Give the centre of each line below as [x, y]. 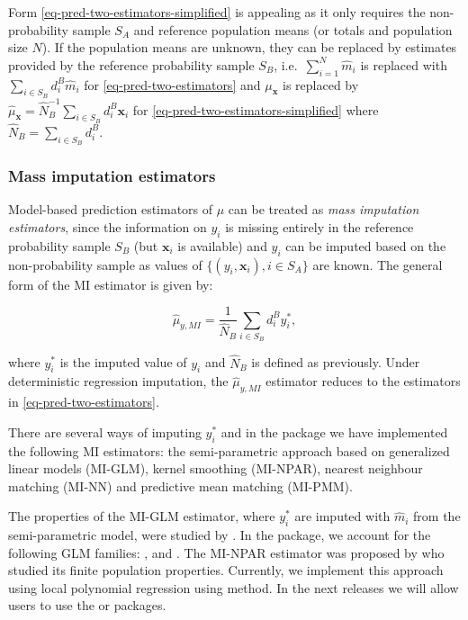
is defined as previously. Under [336, 362]
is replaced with [404, 64]
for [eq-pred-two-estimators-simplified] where [256, 109]
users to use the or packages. [87, 605]
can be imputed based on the [366, 245]
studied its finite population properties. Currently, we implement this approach [226, 570]
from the [437, 516]
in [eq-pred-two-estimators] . [84, 402]
